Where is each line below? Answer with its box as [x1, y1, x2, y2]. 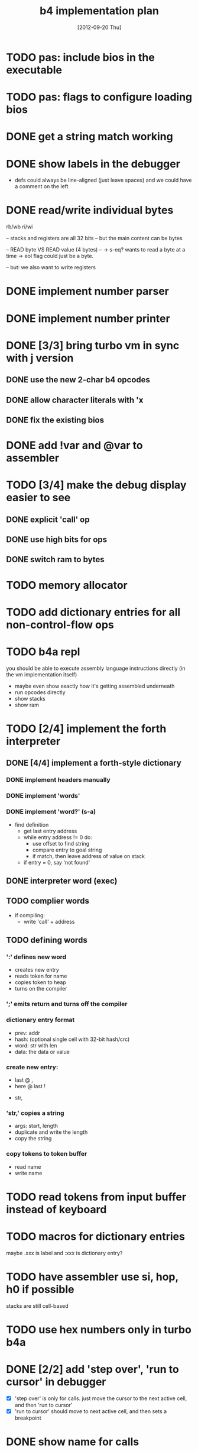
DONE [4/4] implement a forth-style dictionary [6, 758, 181, 768]
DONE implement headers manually [6, 776, 111, 784]
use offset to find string [32, 840, 90, 847]
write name [14, 1169, 43, 1176]
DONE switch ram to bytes [6, 554, 105, 565]
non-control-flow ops [6, 618, 114, 631]
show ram [14, 701, 40, 708]
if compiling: [14, 911, 46, 918]
